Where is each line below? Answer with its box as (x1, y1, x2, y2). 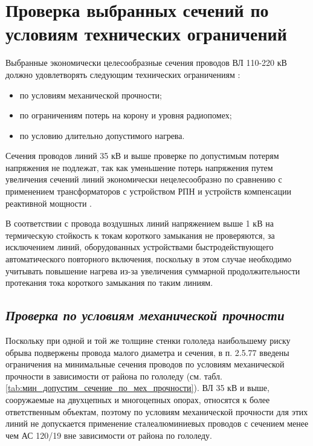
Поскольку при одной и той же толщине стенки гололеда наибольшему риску (5, 334, 291, 347)
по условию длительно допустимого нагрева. (19, 129, 185, 141)
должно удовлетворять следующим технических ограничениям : (5, 68, 240, 80)
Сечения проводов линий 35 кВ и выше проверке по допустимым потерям (5, 149, 279, 162)
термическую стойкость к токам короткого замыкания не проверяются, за (5, 228, 275, 241)
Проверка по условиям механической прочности (5, 306, 285, 325)
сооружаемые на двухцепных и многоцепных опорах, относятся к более (5, 393, 270, 406)
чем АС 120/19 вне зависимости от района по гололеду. (5, 428, 212, 441)
